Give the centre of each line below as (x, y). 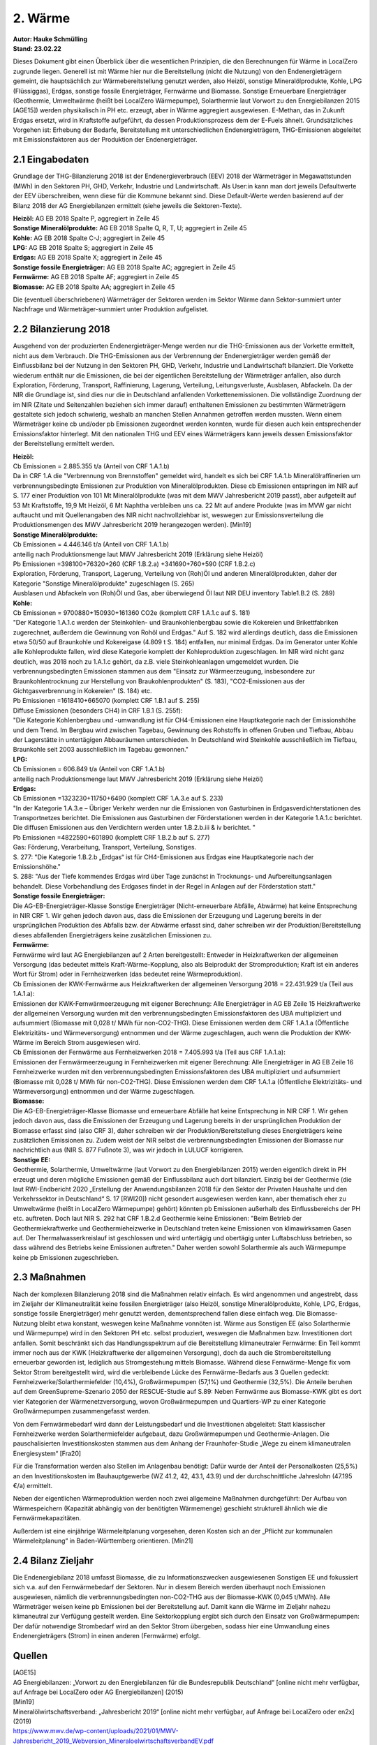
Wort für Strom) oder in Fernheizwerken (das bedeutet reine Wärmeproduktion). (128, 974)
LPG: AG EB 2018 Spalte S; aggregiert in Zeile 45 (83, 248)
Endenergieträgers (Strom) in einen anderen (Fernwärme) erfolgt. (107, 1636)
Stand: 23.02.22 (37, 48)
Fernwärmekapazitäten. (47, 1518)
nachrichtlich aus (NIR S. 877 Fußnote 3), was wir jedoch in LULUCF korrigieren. (128, 1150)
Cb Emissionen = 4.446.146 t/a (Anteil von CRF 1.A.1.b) (91, 544)
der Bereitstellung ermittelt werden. (64, 444)
